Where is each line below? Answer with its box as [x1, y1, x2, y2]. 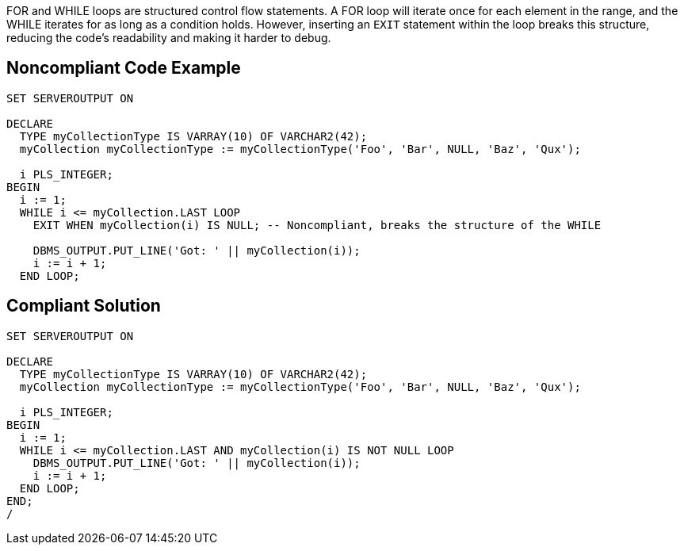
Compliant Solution [6, 296, 161, 316]
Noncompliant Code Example [6, 58, 241, 78]
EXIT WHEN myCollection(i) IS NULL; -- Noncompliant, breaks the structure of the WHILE [32, 218, 602, 231]
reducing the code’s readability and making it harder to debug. [6, 31, 331, 44]
